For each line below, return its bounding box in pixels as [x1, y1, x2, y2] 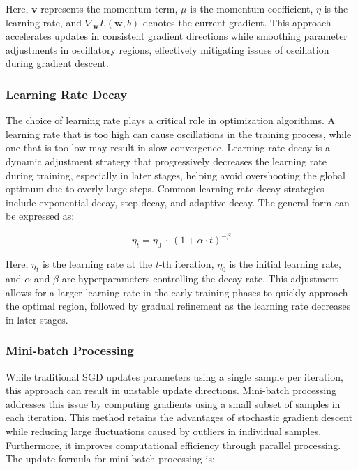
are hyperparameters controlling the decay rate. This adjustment [61, 271, 339, 286]
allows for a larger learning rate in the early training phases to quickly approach [6, 285, 348, 299]
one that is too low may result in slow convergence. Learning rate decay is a [6, 140, 330, 155]
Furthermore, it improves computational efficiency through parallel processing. [6, 437, 341, 452]
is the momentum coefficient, [190, 1, 313, 15]
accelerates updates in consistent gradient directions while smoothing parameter [6, 29, 348, 43]
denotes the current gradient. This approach [142, 15, 331, 29]
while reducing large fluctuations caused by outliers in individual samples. [6, 424, 322, 438]
